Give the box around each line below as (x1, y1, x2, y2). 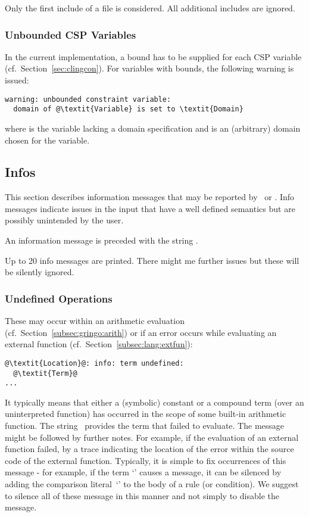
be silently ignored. (5, 266, 74, 278)
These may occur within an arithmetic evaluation (5, 314, 185, 327)
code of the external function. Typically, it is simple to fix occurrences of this (5, 454, 286, 466)
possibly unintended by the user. (5, 214, 124, 226)
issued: (5, 74, 29, 86)
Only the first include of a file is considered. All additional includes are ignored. (5, 2, 295, 14)
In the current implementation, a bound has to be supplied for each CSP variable (5, 50, 302, 63)
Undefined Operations (5, 291, 113, 306)
